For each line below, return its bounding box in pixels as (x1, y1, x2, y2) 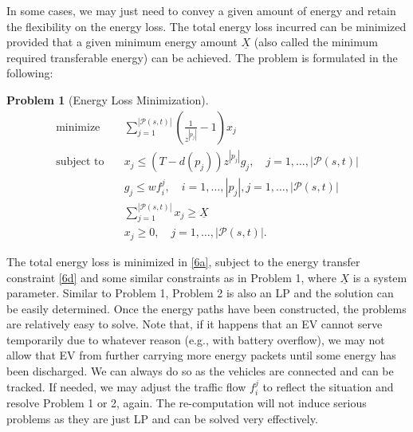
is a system (352, 269, 407, 285)
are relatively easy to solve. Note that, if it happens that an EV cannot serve (6, 316, 383, 332)
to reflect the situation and (262, 378, 394, 395)
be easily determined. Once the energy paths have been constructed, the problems (6, 300, 407, 316)
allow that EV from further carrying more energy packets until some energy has (6, 347, 396, 363)
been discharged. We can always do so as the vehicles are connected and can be (6, 363, 394, 379)
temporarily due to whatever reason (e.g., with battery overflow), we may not (6, 331, 385, 348)
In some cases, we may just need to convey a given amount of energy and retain (6, 2, 396, 18)
